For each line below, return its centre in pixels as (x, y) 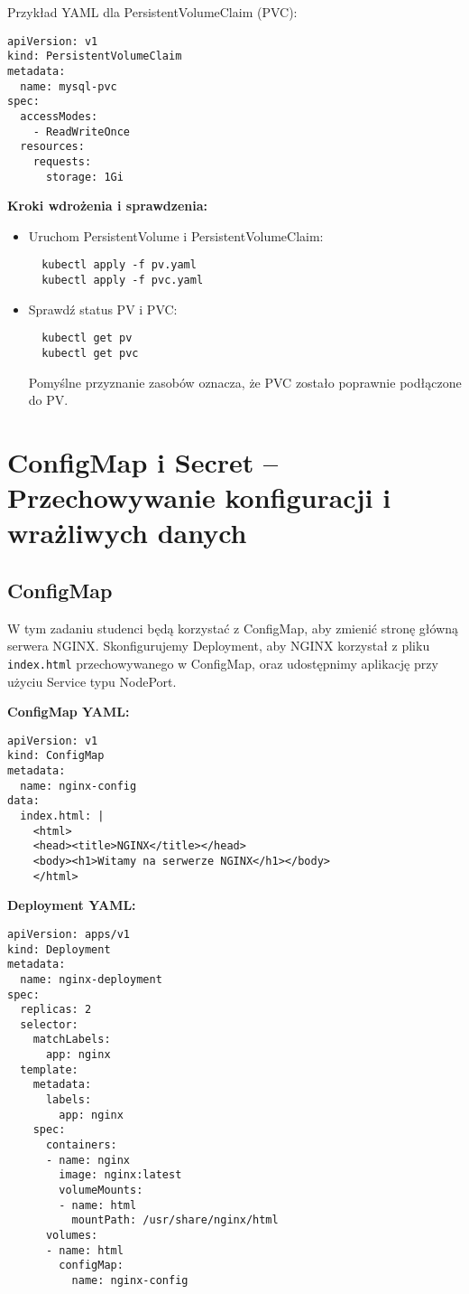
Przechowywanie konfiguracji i (199, 497)
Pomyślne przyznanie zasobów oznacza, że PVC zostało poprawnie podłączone (245, 382)
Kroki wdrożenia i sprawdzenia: (107, 206)
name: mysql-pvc (69, 86)
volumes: (72, 1236)
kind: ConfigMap (56, 756)
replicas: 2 (56, 1010)
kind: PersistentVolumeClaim (95, 56)
